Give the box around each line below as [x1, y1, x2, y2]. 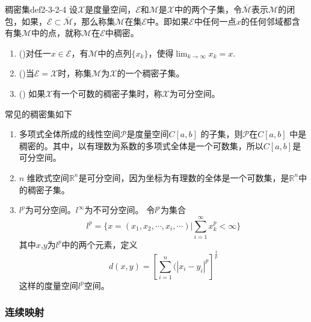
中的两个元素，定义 [61, 238, 138, 250]
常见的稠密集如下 [5, 107, 72, 120]
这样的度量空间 [19, 279, 78, 291]
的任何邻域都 [241, 14, 292, 27]
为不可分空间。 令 [84, 203, 155, 216]
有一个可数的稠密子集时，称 [52, 87, 162, 99]
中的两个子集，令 [174, 3, 242, 15]
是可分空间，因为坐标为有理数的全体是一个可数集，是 [78, 171, 289, 184]
